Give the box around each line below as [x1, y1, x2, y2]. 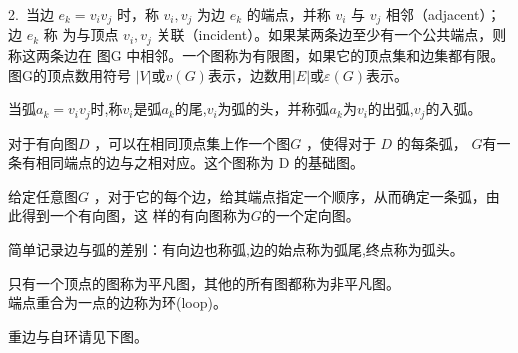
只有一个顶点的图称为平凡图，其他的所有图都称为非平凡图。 [8, 272, 400, 293]
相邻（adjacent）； [386, 4, 501, 24]
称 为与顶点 [43, 24, 119, 45]
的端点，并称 [246, 4, 331, 24]
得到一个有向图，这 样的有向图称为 [21, 205, 251, 226]
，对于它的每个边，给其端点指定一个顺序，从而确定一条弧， [93, 185, 486, 206]
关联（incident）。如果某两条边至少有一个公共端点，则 [156, 24, 507, 45]
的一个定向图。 [261, 205, 360, 226]
